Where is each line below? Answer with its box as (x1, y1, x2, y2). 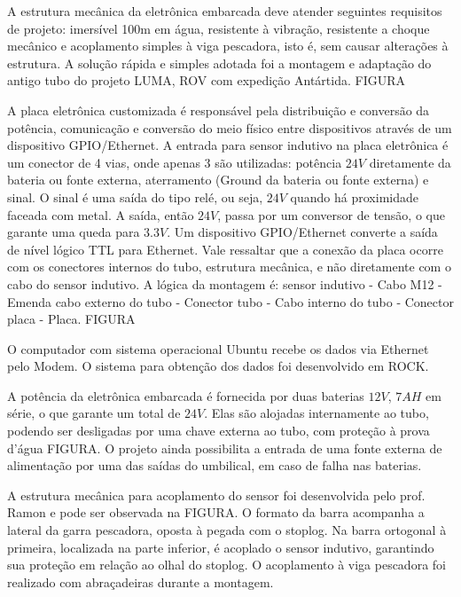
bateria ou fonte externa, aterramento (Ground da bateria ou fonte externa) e (7, 170, 429, 189)
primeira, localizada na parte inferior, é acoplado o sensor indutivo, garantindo (7, 538, 434, 556)
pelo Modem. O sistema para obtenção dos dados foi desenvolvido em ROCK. (7, 357, 429, 375)
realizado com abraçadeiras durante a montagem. (7, 572, 274, 591)
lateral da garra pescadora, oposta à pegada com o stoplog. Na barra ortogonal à (7, 521, 447, 539)
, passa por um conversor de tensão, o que (217, 205, 445, 224)
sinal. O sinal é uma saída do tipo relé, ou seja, (7, 187, 263, 206)
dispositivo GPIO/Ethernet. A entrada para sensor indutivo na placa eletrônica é (7, 136, 449, 154)
